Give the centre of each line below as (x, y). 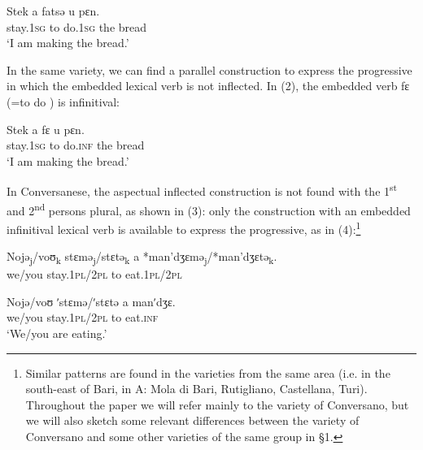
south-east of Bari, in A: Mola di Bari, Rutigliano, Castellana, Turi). (196, 389)
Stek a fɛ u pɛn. (46, 129)
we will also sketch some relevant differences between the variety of (192, 420)
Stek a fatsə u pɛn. (53, 11)
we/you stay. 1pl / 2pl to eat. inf (83, 317)
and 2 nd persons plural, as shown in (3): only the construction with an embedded (209, 209)
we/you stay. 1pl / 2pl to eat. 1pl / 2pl (94, 274)
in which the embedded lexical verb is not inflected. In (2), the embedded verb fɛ (208, 86)
